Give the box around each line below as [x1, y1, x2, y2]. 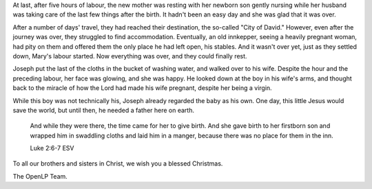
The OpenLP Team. [12, 172, 68, 180]
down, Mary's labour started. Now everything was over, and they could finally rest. [12, 52, 247, 60]
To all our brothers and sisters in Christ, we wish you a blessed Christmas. [12, 159, 223, 168]
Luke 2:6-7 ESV [30, 144, 74, 153]
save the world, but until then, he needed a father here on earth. [12, 106, 194, 114]
